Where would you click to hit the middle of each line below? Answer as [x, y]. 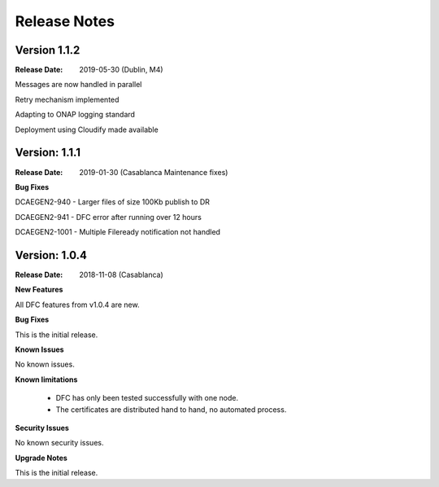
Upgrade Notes [41, 458]
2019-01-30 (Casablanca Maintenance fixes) [154, 172]
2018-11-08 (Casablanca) [122, 274]
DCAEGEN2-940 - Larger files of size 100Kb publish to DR [113, 202]
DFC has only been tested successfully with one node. [147, 398]
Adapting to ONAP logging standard [75, 115]
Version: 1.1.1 [48, 153]
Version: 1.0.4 [51, 255]
